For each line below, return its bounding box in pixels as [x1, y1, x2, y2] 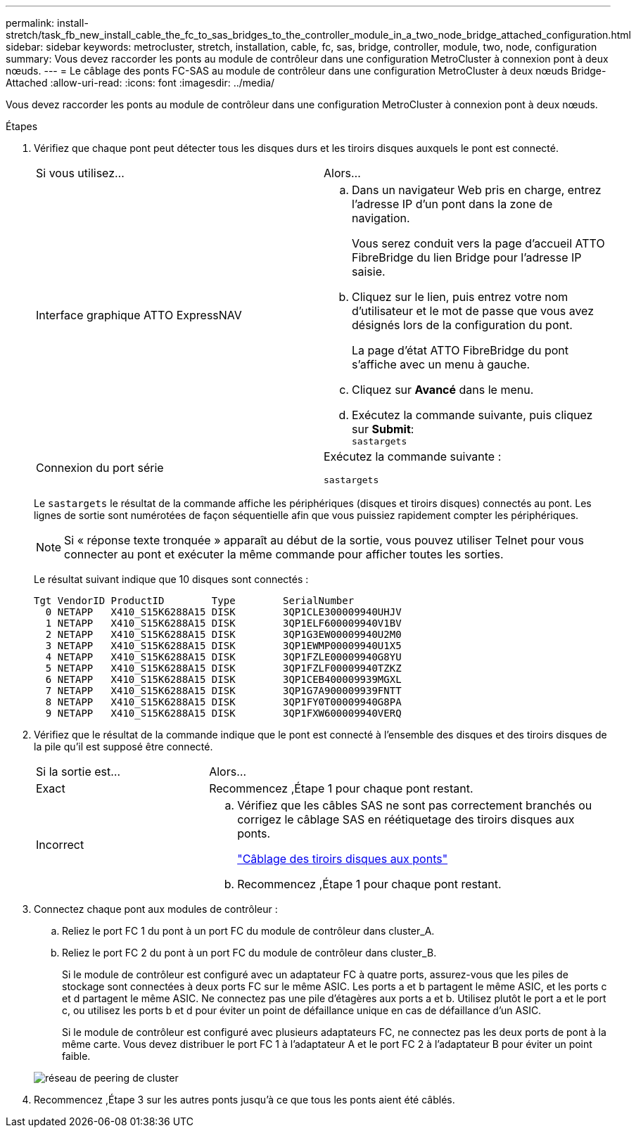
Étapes [6, 120, 38, 132]
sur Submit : [352, 422, 414, 436]
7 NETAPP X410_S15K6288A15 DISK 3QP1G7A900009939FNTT [45, 685, 402, 696]
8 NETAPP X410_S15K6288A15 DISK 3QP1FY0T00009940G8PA [45, 696, 402, 708]
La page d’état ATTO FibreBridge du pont [352, 343, 569, 357]
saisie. [352, 264, 386, 279]
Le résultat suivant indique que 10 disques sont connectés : [34, 573, 309, 585]
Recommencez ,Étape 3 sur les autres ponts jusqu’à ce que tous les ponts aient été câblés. [34, 1094, 455, 1106]
